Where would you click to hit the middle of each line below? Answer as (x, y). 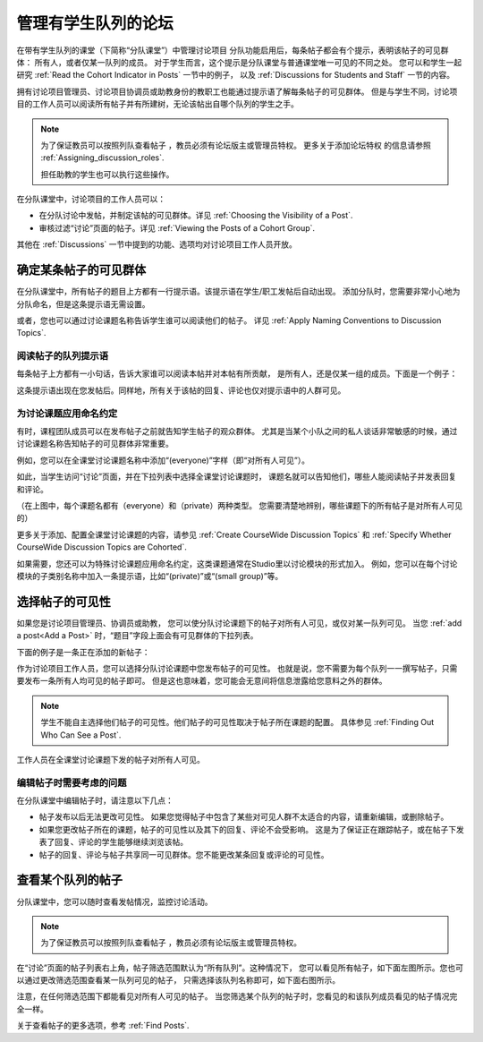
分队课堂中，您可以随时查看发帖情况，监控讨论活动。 (114, 901)
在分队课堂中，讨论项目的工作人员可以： (91, 199)
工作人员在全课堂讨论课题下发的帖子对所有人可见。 (110, 759)
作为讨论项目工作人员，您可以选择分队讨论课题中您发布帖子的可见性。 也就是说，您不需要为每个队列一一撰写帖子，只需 (237, 668)
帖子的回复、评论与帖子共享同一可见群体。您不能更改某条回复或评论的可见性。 (184, 854)
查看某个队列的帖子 (69, 880)
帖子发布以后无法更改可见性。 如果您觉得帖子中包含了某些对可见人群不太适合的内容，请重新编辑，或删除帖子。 (244, 817)
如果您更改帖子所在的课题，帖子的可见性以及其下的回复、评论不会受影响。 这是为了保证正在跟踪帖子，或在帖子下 (247, 829)
